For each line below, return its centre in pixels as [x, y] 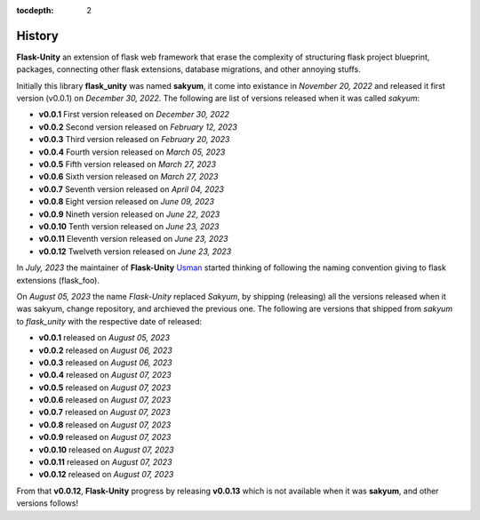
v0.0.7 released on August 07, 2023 [104, 412]
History [38, 36]
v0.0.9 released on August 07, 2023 [105, 437]
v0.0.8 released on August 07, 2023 [105, 424]
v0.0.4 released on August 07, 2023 [105, 375]
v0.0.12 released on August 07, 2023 [106, 475]
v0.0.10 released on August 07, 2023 [106, 450]
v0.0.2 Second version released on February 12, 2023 [138, 127]
